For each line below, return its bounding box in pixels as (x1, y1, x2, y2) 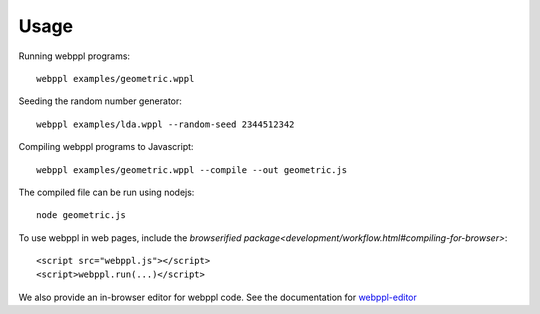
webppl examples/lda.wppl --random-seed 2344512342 (36, 118, 295, 130)
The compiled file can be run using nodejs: (18, 186, 195, 198)
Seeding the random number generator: (18, 95, 182, 107)
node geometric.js (36, 210, 127, 221)
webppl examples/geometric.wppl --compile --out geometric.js (36, 164, 348, 175)
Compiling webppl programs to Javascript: (18, 141, 194, 153)
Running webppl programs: (18, 50, 130, 62)
